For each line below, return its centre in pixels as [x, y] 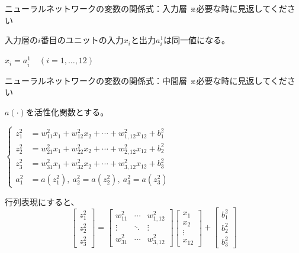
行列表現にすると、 [42, 201]
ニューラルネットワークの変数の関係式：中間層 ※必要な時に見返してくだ [146, 80]
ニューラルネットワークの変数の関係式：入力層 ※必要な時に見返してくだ [146, 8]
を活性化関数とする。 [67, 111]
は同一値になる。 [197, 40]
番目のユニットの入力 [82, 40]
